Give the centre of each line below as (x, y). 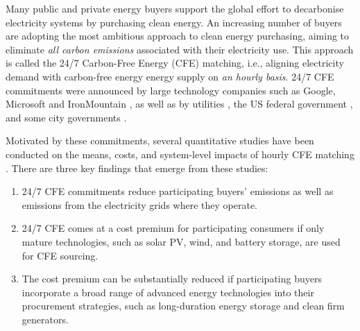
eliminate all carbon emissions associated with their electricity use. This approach (180, 49)
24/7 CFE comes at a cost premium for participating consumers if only (173, 228)
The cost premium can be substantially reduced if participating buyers (172, 279)
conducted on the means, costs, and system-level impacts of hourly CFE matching (180, 154)
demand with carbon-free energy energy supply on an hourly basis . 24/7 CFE (170, 76)
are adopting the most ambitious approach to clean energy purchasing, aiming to (178, 36)
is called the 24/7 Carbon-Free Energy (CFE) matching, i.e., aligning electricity (175, 63)
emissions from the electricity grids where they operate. (139, 204)
